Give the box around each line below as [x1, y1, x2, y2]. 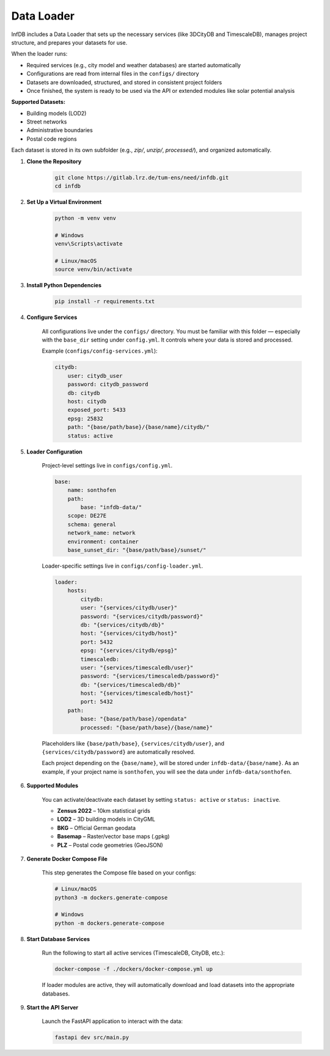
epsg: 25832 [67, 415, 104, 422]
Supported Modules [26, 782, 79, 790]
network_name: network [67, 529, 136, 537]
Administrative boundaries [26, 127, 93, 134]
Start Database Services [26, 935, 90, 942]
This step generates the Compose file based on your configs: [42, 869, 197, 876]
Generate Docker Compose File [26, 855, 108, 862]
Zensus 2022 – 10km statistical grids [57, 807, 151, 814]
